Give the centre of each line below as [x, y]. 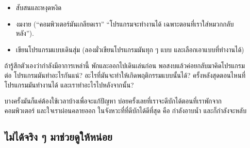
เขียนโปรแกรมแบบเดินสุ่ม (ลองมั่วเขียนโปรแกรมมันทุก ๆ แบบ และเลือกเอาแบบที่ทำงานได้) [130, 49]
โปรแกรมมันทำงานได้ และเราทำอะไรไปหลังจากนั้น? [69, 84]
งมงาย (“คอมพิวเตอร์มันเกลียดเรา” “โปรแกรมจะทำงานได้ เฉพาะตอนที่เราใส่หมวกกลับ [125, 23]
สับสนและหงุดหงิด [39, 7]
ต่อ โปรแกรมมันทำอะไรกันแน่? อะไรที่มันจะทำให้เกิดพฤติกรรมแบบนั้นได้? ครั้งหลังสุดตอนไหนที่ [125, 75]
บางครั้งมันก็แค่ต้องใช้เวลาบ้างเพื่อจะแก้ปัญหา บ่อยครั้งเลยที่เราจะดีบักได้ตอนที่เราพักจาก [113, 101]
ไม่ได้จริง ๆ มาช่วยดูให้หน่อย [58, 136]
